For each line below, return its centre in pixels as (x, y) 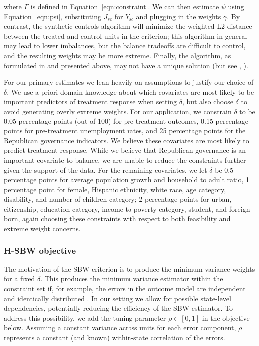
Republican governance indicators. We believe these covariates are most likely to (127, 140)
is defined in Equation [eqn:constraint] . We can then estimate (125, 6)
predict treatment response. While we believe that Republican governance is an (125, 150)
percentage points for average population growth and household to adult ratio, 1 (127, 179)
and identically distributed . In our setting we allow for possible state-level (118, 298)
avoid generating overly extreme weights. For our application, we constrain (118, 111)
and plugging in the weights (179, 16)
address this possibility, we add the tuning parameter (85, 317)
